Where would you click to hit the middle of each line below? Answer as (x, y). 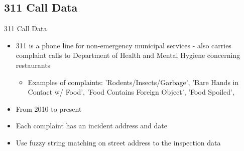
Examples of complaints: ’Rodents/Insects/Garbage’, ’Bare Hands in (133, 82)
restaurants (33, 65)
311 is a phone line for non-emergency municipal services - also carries (124, 45)
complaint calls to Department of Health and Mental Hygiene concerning (128, 55)
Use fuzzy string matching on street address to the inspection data (118, 142)
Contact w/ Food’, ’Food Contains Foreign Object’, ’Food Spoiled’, (131, 92)
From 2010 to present (49, 108)
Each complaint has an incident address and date (91, 126)
